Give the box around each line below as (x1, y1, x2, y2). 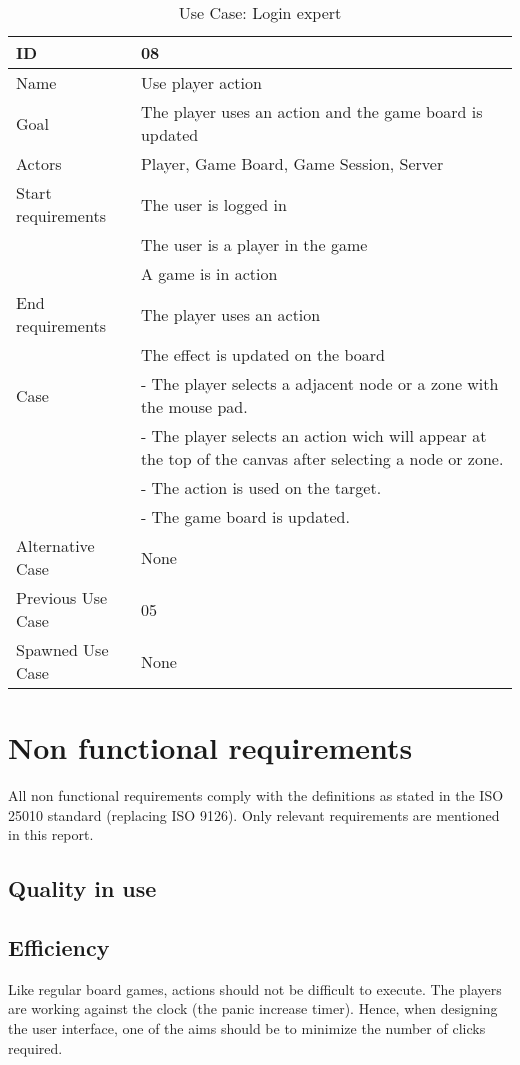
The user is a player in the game (140, 233, 368, 256)
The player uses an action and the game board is (140, 100, 483, 123)
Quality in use (8, 873, 157, 904)
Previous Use (16, 586, 108, 609)
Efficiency (8, 932, 110, 963)
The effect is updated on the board (140, 343, 386, 366)
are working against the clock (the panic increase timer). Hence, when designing (8, 998, 498, 1019)
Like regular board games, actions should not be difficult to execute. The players (8, 978, 502, 999)
